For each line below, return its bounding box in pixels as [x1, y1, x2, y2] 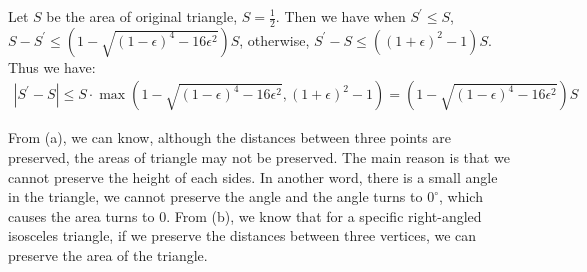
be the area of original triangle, [46, 6, 238, 26]
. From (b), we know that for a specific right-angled [166, 205, 482, 226]
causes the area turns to [8, 205, 155, 226]
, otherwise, [239, 29, 310, 50]
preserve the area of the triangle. [8, 245, 208, 266]
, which [438, 186, 483, 207]
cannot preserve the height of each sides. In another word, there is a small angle [8, 166, 498, 187]
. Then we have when [275, 6, 406, 26]
